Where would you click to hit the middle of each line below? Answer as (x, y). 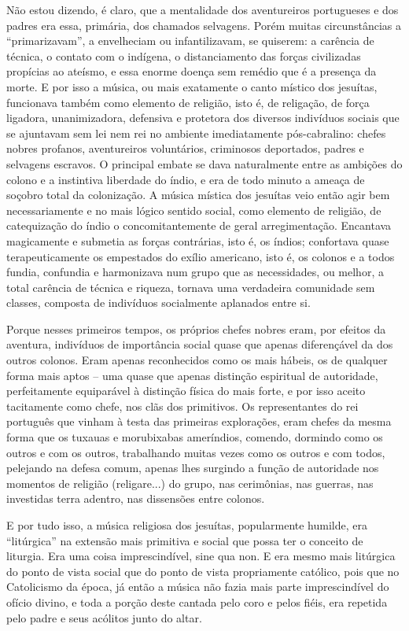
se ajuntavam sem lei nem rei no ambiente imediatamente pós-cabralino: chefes (196, 133)
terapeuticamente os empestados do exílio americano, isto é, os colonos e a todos (201, 256)
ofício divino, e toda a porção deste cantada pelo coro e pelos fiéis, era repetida (197, 601)
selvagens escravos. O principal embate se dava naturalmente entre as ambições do (204, 163)
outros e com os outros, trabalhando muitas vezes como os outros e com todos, (196, 452)
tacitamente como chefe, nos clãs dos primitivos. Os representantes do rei (182, 406)
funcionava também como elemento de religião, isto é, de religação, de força (188, 102)
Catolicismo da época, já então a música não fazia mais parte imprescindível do (198, 587)
